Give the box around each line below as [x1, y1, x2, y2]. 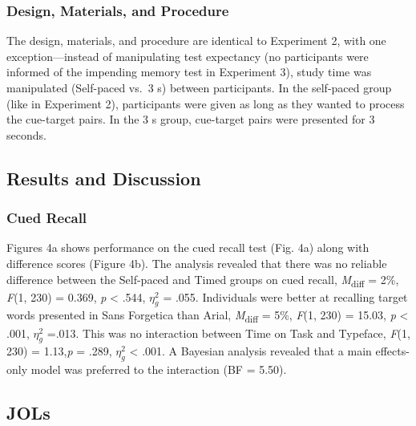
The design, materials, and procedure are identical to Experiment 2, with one [6, 32, 386, 49]
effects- [375, 343, 410, 359]
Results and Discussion [6, 165, 201, 190]
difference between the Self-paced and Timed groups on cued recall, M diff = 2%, [6, 270, 399, 290]
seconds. [6, 126, 46, 143]
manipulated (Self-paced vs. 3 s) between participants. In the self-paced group [6, 79, 392, 95]
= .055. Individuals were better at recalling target [163, 288, 408, 305]
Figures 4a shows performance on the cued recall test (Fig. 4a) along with [6, 239, 370, 256]
